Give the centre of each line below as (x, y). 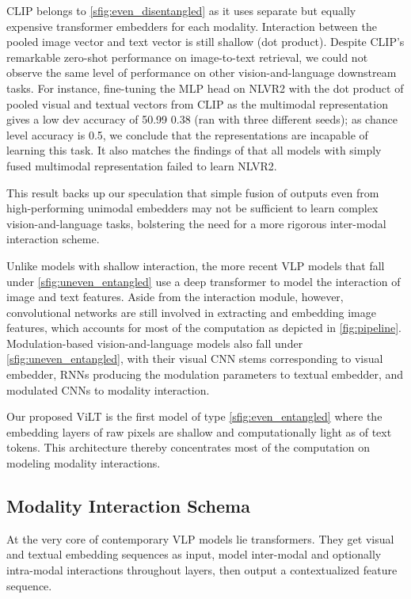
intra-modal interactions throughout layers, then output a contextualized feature (202, 570)
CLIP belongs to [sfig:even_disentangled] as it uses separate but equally (181, 10)
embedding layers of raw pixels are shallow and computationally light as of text (199, 431)
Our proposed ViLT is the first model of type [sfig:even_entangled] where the (194, 416)
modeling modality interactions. (84, 463)
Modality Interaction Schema (128, 506)
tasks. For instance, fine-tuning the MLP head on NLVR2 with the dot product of (205, 88)
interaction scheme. (53, 239)
